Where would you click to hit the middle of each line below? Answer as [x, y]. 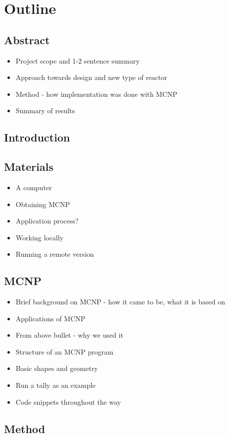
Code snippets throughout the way [68, 401]
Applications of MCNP [51, 318]
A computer [34, 187]
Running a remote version [55, 254]
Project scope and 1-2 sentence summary [78, 60]
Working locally [39, 237]
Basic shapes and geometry [57, 368]
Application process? [47, 221]
